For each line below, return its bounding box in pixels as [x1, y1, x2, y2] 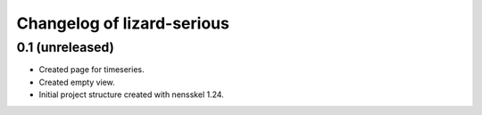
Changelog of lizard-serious [16, 13, 229, 33]
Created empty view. [38, 77, 115, 87]
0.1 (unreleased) [16, 39, 115, 55]
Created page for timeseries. [38, 64, 145, 75]
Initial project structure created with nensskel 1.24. [38, 89, 225, 100]
